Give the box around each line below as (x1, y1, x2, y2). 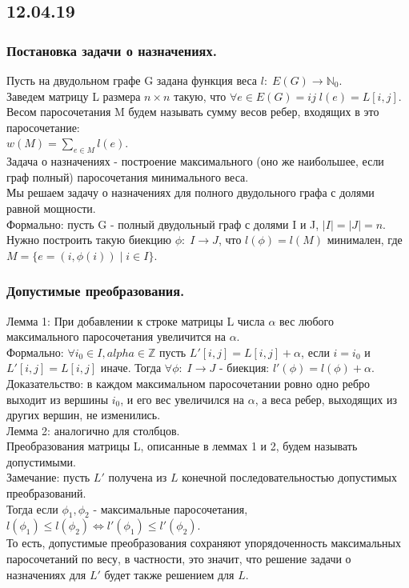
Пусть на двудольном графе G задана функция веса (6, 72, 258, 88)
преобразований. (6, 485, 86, 502)
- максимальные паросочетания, (93, 500, 248, 517)
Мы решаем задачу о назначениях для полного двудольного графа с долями (6, 184, 375, 201)
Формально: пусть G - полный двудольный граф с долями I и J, (6, 215, 319, 232)
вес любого (279, 312, 334, 329)
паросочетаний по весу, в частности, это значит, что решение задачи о (6, 550, 351, 567)
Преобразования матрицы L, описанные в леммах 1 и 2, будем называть (6, 438, 358, 454)
